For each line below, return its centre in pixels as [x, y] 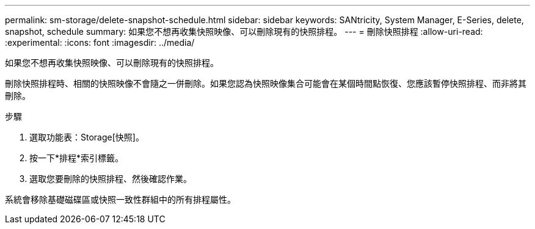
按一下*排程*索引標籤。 [77, 158]
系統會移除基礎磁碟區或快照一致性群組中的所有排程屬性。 [120, 199]
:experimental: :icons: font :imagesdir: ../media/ [100, 42]
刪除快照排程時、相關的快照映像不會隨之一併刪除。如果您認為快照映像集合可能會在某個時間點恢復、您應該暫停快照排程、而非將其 [266, 83]
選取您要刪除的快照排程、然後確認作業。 [111, 179]
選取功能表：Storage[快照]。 [87, 137]
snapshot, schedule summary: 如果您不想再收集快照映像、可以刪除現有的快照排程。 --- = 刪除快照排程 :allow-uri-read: [244, 31]
